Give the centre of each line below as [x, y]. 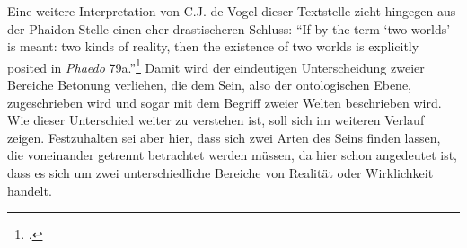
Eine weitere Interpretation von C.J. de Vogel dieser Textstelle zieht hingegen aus [232, 11]
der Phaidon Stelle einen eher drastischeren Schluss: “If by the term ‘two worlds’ [229, 28]
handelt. [30, 190]
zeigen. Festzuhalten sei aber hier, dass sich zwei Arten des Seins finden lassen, [224, 137]
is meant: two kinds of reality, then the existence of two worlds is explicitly [213, 46]
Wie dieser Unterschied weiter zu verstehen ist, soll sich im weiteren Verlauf [216, 120]
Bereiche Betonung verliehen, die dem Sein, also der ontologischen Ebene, [210, 85]
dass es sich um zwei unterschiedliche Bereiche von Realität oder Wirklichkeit [220, 173]
